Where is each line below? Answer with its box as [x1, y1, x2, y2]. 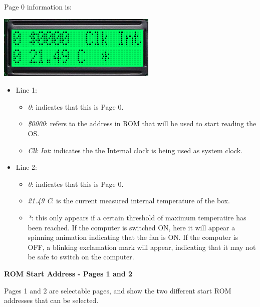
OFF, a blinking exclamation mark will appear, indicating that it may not [28, 241, 256, 252]
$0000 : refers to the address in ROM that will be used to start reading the [28, 118, 256, 129]
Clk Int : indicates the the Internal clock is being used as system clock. [28, 145, 243, 155]
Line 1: [16, 85, 37, 95]
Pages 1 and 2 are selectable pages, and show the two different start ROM [4, 285, 231, 295]
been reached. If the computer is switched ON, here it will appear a [28, 222, 235, 232]
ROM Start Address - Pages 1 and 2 [4, 268, 133, 278]
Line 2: [16, 162, 37, 172]
